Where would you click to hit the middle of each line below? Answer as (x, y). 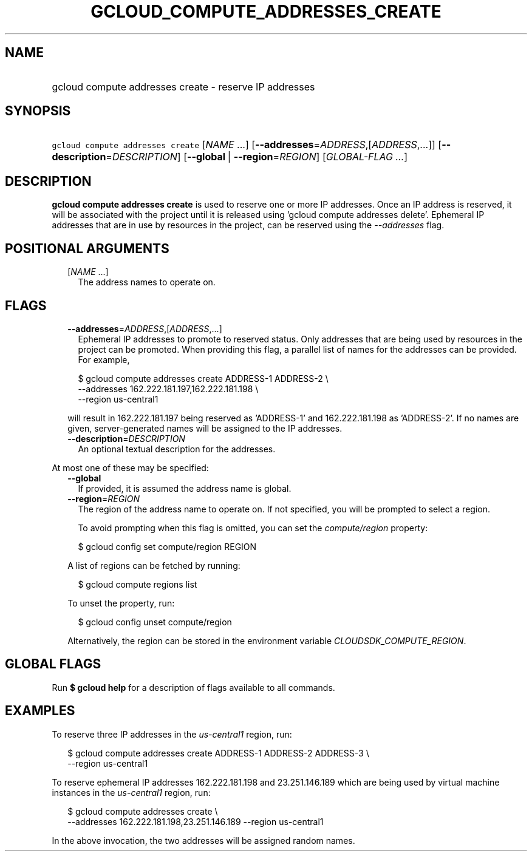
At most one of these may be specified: (130, 467)
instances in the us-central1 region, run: (131, 792)
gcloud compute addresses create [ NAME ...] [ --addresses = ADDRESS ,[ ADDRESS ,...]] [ (247, 145)
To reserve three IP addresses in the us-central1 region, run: (172, 734)
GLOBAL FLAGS (53, 664)
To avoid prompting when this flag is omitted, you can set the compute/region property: (253, 528)
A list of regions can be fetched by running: (154, 565)
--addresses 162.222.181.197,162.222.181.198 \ (168, 389)
